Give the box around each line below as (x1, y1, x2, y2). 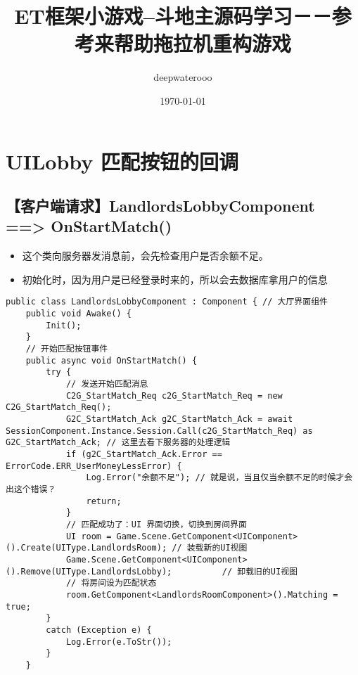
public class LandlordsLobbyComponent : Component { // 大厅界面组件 (6, 297, 328, 307)
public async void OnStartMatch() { (25, 355, 198, 366)
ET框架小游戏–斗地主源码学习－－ (14, 1, 332, 30)
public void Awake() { (25, 309, 132, 319)
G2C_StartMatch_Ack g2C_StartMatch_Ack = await (65, 414, 293, 425)
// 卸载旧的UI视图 (222, 566, 298, 577)
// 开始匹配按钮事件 (25, 344, 108, 354)
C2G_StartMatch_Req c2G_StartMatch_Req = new (65, 390, 283, 401)
